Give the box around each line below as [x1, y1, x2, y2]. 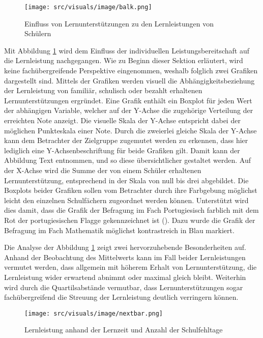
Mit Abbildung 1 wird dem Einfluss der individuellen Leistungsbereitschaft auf [4, 45, 250, 55]
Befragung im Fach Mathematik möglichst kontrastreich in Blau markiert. [4, 224, 235, 235]
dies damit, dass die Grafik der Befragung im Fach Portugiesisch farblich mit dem [4, 205, 259, 215]
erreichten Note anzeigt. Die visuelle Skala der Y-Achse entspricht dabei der [4, 115, 241, 125]
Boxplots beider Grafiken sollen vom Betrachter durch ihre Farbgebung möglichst [4, 185, 257, 195]
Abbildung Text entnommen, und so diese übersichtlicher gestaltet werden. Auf [4, 155, 251, 165]
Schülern [24, 28, 51, 39]
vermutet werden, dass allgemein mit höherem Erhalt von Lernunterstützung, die [4, 262, 257, 272]
